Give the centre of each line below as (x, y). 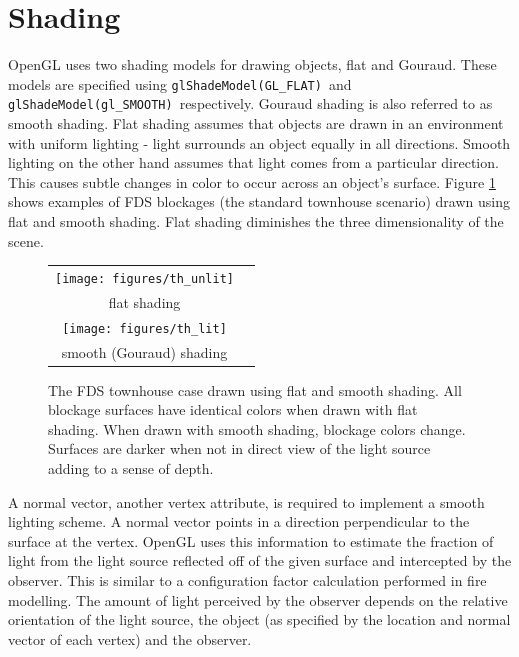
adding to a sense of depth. (131, 468)
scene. (26, 240)
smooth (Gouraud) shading (144, 351)
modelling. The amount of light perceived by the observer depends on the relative (258, 599)
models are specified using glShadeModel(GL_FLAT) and (180, 83)
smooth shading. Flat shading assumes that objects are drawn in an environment (256, 123)
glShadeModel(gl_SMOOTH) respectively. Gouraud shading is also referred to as (250, 103)
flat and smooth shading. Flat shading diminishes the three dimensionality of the (256, 221)
